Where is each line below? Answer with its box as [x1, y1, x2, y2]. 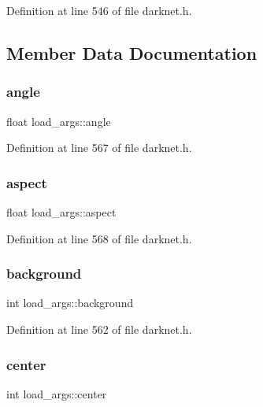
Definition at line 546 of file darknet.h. [6, 2, 192, 18]
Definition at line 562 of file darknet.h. [6, 321, 192, 337]
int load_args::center [6, 385, 107, 401]
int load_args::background [6, 294, 134, 311]
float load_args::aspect [6, 204, 117, 220]
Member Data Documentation [6, 40, 257, 65]
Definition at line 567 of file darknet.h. [6, 139, 192, 156]
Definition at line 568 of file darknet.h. [6, 230, 192, 246]
